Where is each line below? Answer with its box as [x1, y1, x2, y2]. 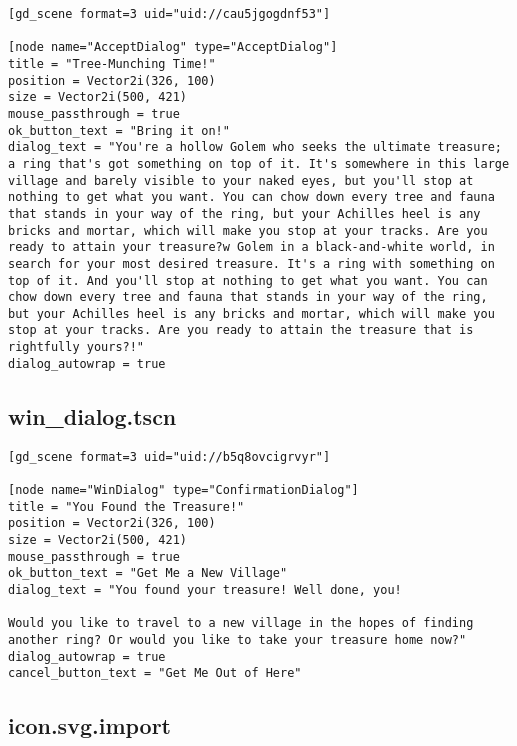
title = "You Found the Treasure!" [8, 499, 245, 514]
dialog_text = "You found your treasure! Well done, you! [8, 582, 402, 597]
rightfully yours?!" [8, 340, 145, 355]
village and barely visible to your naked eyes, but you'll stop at [8, 173, 474, 188]
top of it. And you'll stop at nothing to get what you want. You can [8, 273, 488, 288]
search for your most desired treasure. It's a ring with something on [8, 256, 495, 271]
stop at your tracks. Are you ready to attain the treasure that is [8, 323, 474, 338]
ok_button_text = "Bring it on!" [8, 123, 230, 138]
